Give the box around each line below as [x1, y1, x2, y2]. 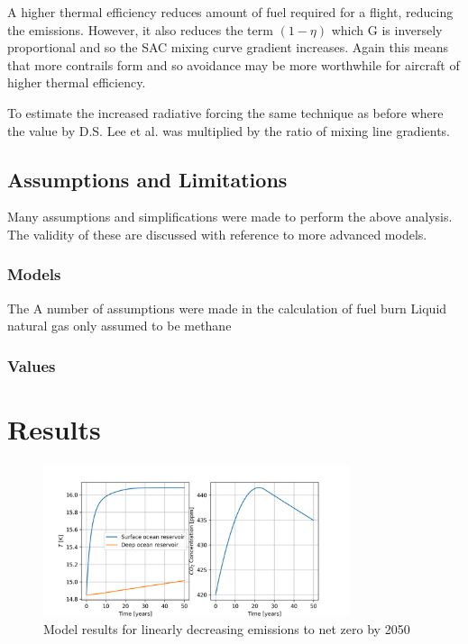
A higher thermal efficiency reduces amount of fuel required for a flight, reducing [7, 3, 454, 21]
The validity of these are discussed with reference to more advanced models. [7, 224, 427, 243]
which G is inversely [331, 20, 443, 39]
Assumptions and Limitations [7, 165, 288, 193]
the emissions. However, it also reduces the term [7, 20, 273, 39]
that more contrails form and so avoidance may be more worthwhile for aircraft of [7, 55, 460, 74]
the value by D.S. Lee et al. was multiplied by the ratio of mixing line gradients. [7, 121, 451, 140]
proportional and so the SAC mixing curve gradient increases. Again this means [7, 38, 449, 57]
